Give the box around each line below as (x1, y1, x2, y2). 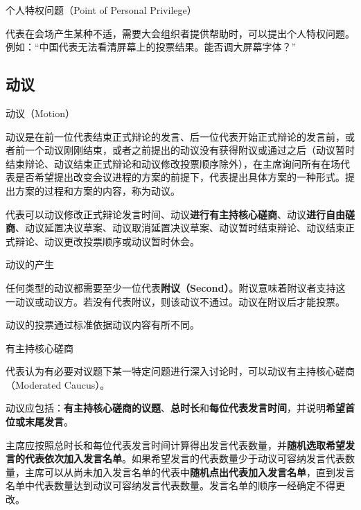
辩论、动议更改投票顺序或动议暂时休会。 (15, 234, 200, 248)
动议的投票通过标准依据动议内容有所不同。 (6, 317, 200, 332)
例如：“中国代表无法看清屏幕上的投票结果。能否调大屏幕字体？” (6, 39, 297, 54)
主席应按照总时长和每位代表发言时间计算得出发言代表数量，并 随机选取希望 (6, 437, 345, 452)
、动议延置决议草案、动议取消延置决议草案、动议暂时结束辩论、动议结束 (15, 220, 345, 235)
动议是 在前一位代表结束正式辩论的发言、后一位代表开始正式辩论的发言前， (6, 129, 345, 143)
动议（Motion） (6, 105, 75, 120)
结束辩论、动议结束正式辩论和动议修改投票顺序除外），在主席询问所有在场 (6, 156, 340, 170)
